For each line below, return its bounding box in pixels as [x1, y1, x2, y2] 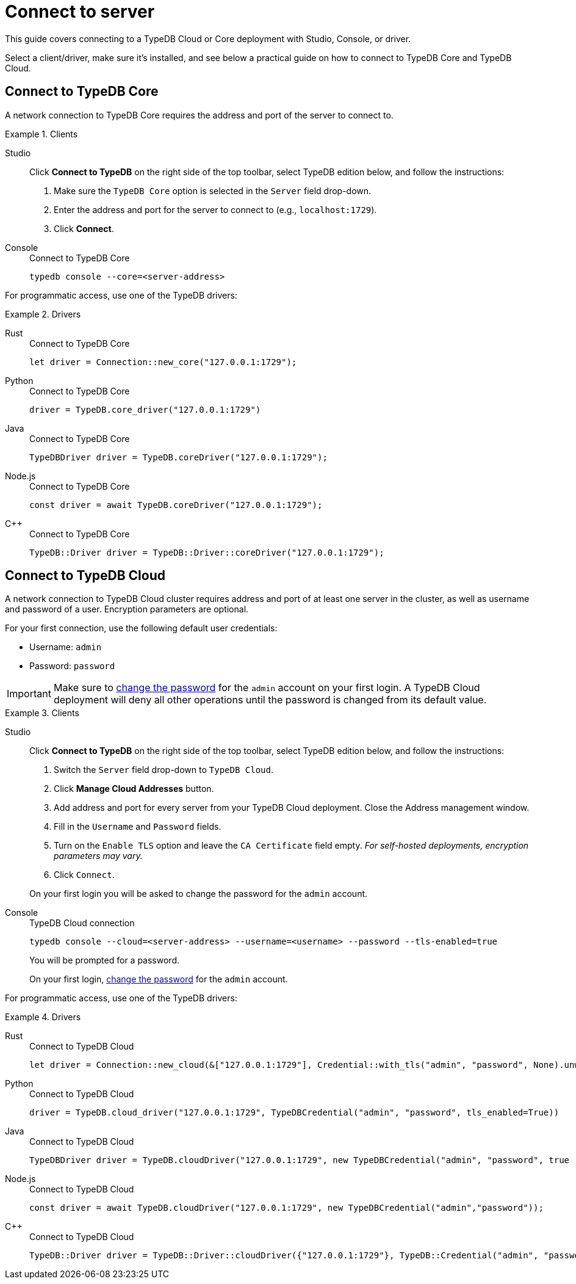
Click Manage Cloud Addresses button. [54, 783, 214, 794]
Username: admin [29, 642, 102, 653]
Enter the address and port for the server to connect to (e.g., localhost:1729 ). [54, 204, 377, 215]
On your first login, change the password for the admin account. [29, 974, 288, 985]
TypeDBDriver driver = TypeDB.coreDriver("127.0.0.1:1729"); [29, 452, 328, 462]
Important [7, 687, 51, 700]
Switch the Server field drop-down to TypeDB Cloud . [54, 764, 273, 775]
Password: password [29, 661, 115, 672]
